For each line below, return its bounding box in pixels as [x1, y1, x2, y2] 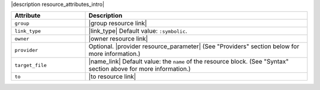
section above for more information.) [88, 65, 191, 73]
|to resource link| [88, 72, 136, 81]
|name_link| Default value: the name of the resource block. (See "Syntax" [88, 58, 289, 66]
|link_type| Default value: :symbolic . [88, 27, 188, 35]
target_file [14, 62, 47, 68]
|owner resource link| [88, 35, 148, 43]
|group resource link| [88, 19, 148, 28]
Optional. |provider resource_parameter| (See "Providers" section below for [88, 42, 299, 51]
